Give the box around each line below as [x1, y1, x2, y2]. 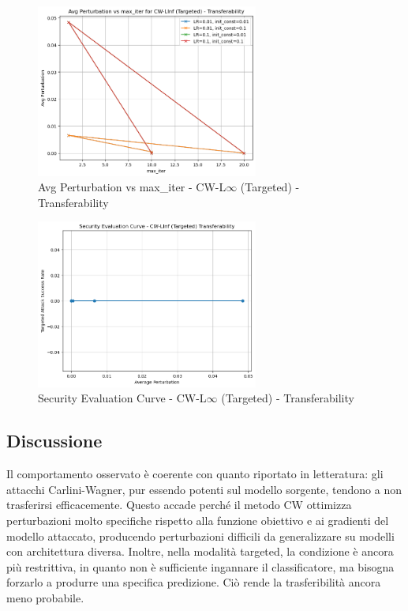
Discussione [6, 428, 103, 453]
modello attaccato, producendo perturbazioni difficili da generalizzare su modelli [6, 527, 395, 544]
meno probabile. [6, 589, 84, 605]
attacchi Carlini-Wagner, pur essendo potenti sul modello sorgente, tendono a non [6, 481, 402, 497]
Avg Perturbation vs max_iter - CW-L [38, 179, 226, 195]
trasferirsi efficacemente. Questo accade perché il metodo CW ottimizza [6, 496, 352, 513]
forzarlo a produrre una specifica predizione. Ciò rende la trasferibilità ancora [6, 574, 381, 590]
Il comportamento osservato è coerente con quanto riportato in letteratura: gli [6, 466, 384, 482]
